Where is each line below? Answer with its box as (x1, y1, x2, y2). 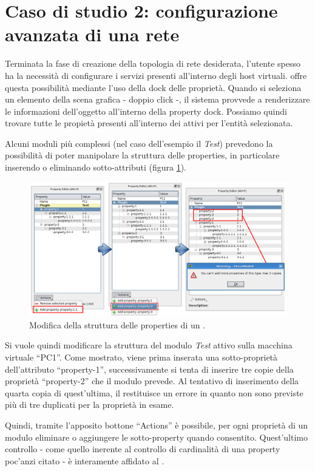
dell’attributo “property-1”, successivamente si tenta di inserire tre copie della (5, 362, 294, 375)
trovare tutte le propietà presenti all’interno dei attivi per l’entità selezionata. (5, 117, 293, 129)
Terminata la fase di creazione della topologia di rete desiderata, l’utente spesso (5, 57, 301, 70)
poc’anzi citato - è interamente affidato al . (5, 454, 164, 467)
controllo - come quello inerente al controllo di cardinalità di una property (5, 442, 280, 455)
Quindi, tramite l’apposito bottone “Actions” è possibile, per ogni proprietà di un (5, 418, 308, 431)
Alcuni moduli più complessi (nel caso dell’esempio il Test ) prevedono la (5, 137, 273, 149)
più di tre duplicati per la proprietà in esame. (5, 398, 174, 411)
